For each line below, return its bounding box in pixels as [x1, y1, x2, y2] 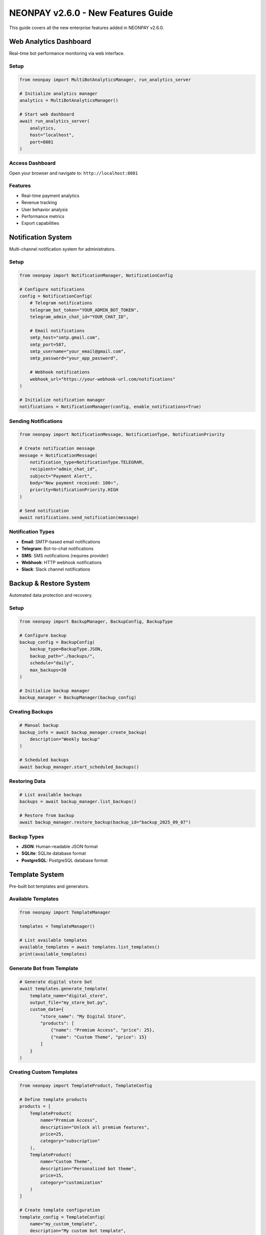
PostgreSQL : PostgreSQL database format [21, 857, 108, 863]
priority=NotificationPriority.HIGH [30, 487, 118, 493]
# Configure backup [19, 632, 66, 638]
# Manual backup [19, 723, 59, 728]
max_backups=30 [30, 667, 66, 673]
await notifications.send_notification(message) [19, 515, 139, 521]
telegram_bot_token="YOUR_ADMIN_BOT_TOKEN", [30, 307, 139, 313]
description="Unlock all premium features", [40, 1124, 150, 1130]
